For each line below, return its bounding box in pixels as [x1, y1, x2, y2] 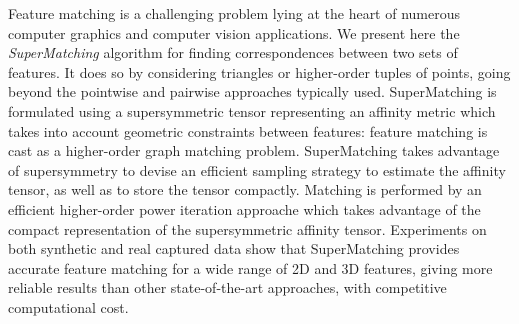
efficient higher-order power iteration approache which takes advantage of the [8, 198, 481, 219]
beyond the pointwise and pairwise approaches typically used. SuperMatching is [8, 81, 497, 102]
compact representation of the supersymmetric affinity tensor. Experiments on [8, 218, 487, 239]
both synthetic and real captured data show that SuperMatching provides [8, 238, 460, 259]
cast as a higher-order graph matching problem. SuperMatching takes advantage [8, 140, 500, 161]
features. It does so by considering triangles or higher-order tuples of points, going [8, 61, 511, 82]
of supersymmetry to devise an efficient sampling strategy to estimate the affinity [8, 159, 506, 180]
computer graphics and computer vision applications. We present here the [8, 22, 460, 43]
